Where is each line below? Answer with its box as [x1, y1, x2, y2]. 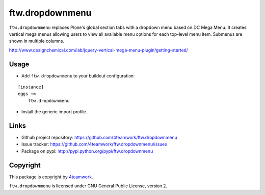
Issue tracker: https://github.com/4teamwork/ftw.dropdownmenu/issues [21, 141, 167, 147]
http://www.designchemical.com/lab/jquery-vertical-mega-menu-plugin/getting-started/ [9, 47, 188, 53]
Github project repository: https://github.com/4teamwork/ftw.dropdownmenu [21, 135, 178, 141]
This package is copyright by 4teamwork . [9, 174, 93, 180]
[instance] [18, 84, 44, 90]
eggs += [18, 91, 36, 97]
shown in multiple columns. [9, 38, 65, 44]
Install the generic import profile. [21, 109, 88, 115]
